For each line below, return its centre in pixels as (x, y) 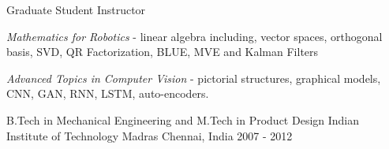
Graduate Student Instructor (76, 9)
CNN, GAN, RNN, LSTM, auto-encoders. (108, 93)
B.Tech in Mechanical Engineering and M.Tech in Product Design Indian (183, 119)
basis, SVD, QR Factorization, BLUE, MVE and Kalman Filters (163, 52)
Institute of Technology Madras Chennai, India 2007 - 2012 (150, 135)
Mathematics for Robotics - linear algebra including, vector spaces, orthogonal (194, 36)
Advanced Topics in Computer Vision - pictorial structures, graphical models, (194, 78)
